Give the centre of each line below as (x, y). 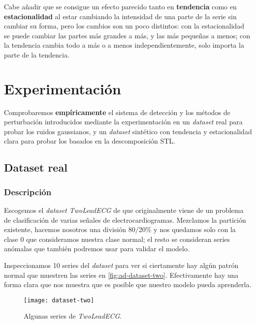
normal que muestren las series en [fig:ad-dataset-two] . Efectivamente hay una (121, 275)
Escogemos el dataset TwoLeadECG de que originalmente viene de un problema (124, 210)
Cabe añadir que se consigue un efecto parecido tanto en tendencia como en (120, 6)
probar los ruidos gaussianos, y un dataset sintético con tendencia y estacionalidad (128, 131)
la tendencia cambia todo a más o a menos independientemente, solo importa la (124, 45)
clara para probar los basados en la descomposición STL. (90, 141)
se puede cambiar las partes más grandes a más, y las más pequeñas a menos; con (127, 35)
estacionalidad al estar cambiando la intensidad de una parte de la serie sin (120, 16)
